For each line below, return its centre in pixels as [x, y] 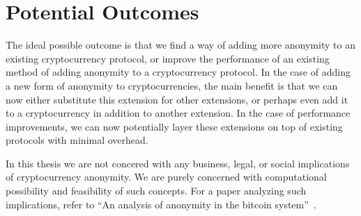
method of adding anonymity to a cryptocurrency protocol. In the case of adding [178, 72]
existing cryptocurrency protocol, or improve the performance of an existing [168, 58]
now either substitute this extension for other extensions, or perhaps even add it [177, 99]
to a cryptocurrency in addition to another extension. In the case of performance [178, 113]
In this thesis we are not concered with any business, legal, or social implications [178, 163]
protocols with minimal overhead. [77, 140]
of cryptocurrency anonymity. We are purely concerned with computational [166, 177]
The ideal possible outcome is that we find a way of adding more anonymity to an [180, 45]
